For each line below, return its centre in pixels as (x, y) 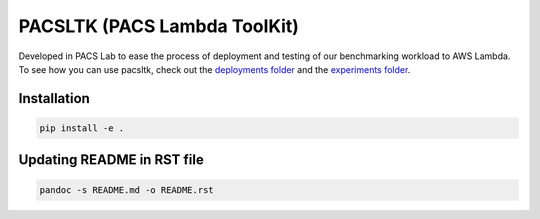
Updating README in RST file (111, 160)
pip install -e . (82, 128)
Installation (54, 98)
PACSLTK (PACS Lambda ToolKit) (159, 26)
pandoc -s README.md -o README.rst (126, 189)
